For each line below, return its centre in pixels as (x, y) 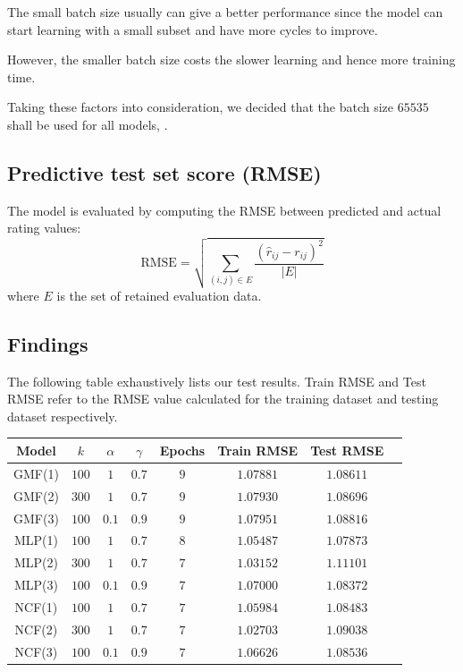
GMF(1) (36, 473)
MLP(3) (36, 585)
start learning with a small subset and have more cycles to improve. (193, 29)
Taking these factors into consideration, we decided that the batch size (201, 107)
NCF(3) (36, 651)
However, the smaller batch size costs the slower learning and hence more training (231, 60)
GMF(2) (36, 495)
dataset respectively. (63, 416)
